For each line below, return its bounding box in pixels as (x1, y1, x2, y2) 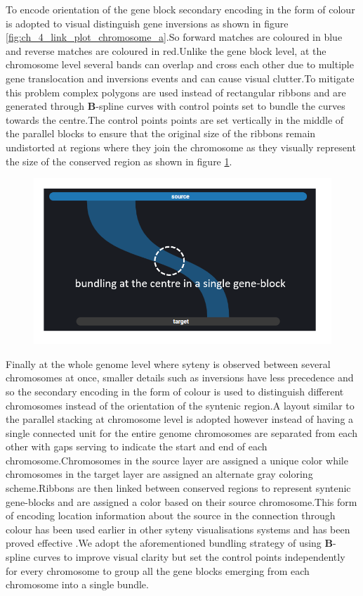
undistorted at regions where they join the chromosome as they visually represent (6, 139, 356, 154)
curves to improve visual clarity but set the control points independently (33, 550, 345, 564)
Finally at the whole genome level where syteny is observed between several (6, 356, 331, 371)
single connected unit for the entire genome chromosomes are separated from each (6, 425, 357, 440)
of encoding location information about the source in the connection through (6, 508, 336, 523)
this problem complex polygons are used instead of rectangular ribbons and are (6, 84, 346, 99)
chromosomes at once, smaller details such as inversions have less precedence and (6, 370, 354, 385)
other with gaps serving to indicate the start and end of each (6, 439, 268, 454)
